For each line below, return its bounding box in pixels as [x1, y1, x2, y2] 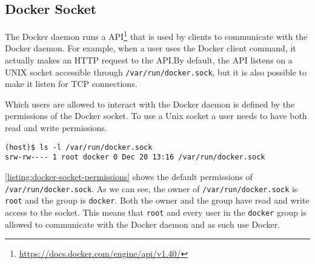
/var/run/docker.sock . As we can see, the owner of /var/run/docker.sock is [5, 182, 298, 195]
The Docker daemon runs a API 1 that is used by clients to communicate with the [5, 28, 308, 42]
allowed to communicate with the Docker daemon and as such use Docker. [5, 217, 280, 230]
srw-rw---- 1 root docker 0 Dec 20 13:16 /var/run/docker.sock [5, 153, 265, 162]
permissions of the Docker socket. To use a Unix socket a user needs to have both [5, 109, 307, 122]
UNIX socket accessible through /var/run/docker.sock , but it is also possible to [5, 65, 307, 78]
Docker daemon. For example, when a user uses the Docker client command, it [5, 42, 296, 54]
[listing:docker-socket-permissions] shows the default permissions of [5, 170, 253, 182]
